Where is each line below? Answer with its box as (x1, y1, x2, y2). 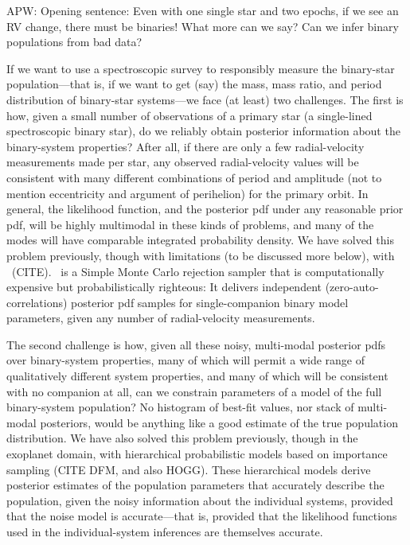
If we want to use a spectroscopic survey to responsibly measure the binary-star (6, 60, 395, 76)
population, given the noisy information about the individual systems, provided (6, 492, 393, 508)
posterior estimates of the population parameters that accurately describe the (6, 477, 385, 493)
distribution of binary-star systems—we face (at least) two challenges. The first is (6, 91, 404, 107)
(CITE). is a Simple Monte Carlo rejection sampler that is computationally (11, 263, 385, 279)
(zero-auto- (325, 278, 379, 295)
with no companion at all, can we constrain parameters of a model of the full (6, 383, 382, 399)
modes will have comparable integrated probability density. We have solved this (6, 232, 394, 248)
